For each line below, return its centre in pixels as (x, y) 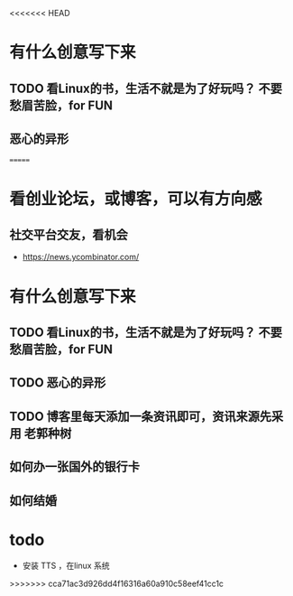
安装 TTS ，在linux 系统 (66, 566)
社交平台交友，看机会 (69, 234)
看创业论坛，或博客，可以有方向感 (136, 199)
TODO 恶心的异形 (58, 383)
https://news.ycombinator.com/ (81, 257)
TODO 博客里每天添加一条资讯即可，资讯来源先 (141, 416)
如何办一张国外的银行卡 (74, 467)
